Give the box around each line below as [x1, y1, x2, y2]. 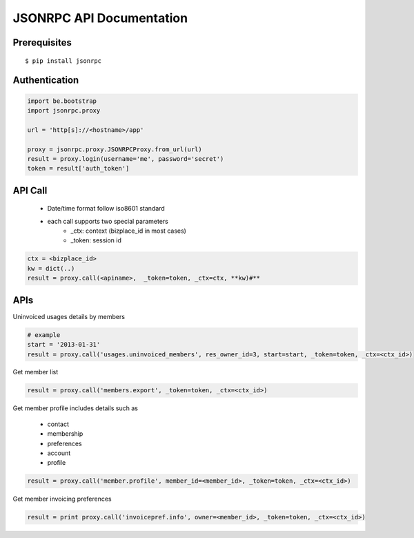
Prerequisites [12, 37, 72, 48]
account [47, 449, 71, 457]
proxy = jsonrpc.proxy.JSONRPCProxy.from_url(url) [27, 145, 203, 153]
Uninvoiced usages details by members [12, 312, 126, 320]
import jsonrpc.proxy [27, 106, 101, 114]
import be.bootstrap [27, 97, 97, 105]
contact [47, 420, 69, 428]
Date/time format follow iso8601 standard [47, 204, 165, 213]
